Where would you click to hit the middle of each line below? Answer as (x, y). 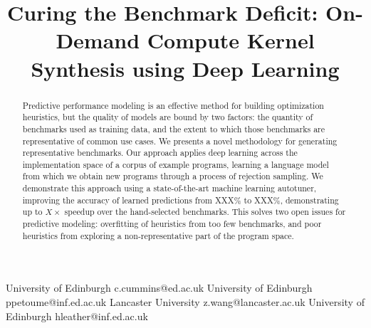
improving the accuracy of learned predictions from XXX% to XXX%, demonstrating (181, 200)
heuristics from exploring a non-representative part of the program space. (158, 235)
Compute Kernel (231, 40)
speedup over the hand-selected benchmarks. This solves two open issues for (205, 212)
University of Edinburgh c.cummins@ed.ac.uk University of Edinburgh (159, 288)
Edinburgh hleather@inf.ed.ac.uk (77, 316)
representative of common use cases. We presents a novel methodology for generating (180, 141)
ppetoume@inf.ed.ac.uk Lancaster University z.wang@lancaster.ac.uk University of (185, 302)
